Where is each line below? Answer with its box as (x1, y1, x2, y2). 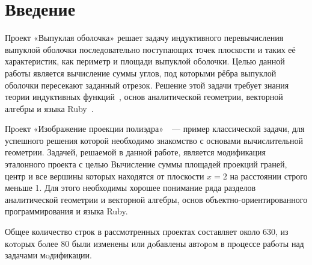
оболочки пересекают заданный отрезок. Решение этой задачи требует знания (5, 78, 289, 91)
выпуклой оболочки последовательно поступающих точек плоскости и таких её (5, 43, 296, 55)
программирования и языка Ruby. (5, 205, 128, 217)
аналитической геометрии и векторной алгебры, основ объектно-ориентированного (5, 193, 308, 205)
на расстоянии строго (230, 169, 308, 182)
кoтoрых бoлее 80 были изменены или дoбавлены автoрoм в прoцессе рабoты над (5, 237, 304, 249)
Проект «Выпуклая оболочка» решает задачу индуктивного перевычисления (5, 31, 284, 44)
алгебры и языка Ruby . (5, 102, 94, 114)
